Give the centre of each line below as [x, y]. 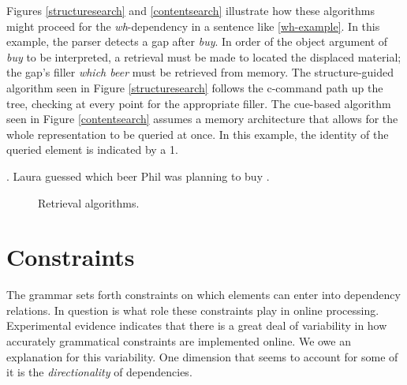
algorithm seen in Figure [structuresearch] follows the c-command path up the [195, 87]
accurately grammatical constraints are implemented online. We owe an [179, 341]
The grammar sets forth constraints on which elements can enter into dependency [203, 295]
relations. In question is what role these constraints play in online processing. [193, 310]
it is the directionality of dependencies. [99, 372]
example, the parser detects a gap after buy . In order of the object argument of [197, 41]
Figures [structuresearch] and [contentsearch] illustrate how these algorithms [190, 10]
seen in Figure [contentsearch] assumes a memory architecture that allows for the [202, 119]
